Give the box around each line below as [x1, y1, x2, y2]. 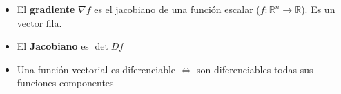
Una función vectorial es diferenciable [17, 62, 176, 76]
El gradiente [17, 2, 75, 16]
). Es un [301, 2, 335, 16]
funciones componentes [17, 75, 114, 90]
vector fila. [17, 15, 62, 30]
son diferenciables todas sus [197, 62, 313, 76]
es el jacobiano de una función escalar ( [94, 2, 260, 16]
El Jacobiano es [17, 39, 89, 53]
